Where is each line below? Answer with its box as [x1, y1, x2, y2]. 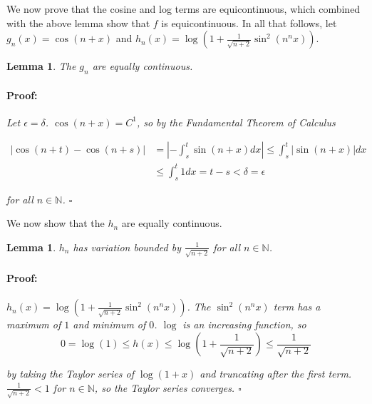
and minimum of [73, 317, 146, 332]
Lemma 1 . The [6, 59, 76, 74]
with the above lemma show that [6, 15, 150, 30]
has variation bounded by [73, 239, 182, 254]
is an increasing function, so [182, 317, 306, 332]
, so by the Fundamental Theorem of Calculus [136, 114, 336, 129]
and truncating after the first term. [200, 366, 352, 381]
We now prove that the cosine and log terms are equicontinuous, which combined [6, 1, 361, 16]
